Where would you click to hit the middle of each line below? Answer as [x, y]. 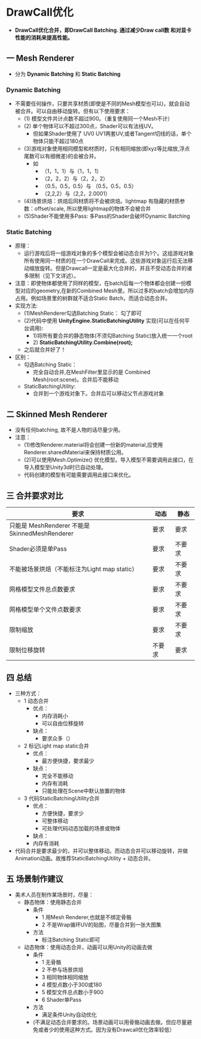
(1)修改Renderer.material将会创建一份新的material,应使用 [93, 445]
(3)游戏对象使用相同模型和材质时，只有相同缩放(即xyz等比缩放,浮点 [107, 149]
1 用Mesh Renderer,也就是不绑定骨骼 [86, 917]
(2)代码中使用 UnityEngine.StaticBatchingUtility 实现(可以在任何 [104, 321]
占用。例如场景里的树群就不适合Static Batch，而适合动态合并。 [92, 298]
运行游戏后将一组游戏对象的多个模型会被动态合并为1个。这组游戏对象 [109, 253]
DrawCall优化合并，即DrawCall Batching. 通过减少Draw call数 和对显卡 [103, 30]
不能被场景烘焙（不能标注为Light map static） [74, 569]
